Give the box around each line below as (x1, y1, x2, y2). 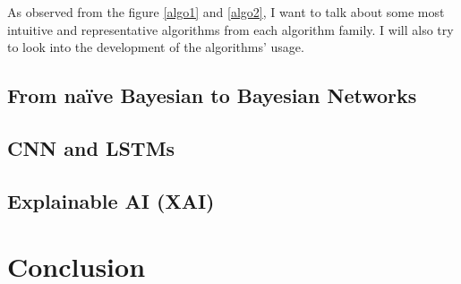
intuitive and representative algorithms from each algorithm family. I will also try (7, 20, 454, 39)
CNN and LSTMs (7, 133, 175, 161)
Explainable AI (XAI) (7, 186, 215, 214)
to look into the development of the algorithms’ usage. (7, 38, 304, 56)
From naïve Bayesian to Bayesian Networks (7, 82, 417, 109)
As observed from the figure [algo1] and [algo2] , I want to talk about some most (7, 3, 445, 21)
